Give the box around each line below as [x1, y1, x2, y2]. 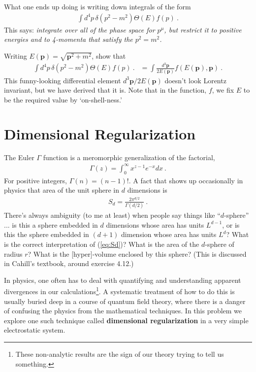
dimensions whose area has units [106, 219, 204, 230]
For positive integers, [4, 175, 67, 185]
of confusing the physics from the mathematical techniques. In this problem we [4, 305, 242, 316]
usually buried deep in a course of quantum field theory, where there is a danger [4, 296, 246, 306]
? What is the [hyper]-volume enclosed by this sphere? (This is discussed [28, 248, 247, 259]
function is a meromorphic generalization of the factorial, [43, 152, 215, 162]
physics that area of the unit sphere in [4, 185, 120, 195]
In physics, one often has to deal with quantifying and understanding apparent [4, 274, 241, 285]
